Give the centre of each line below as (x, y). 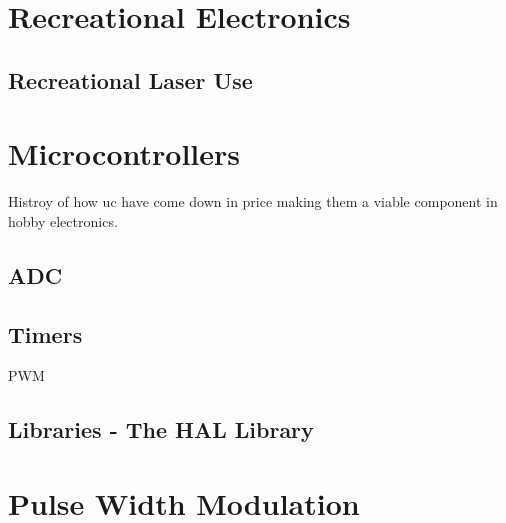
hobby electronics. (63, 220)
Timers (45, 333)
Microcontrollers (124, 153)
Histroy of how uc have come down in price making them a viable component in (253, 201)
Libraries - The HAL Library (161, 429)
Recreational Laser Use (130, 79)
